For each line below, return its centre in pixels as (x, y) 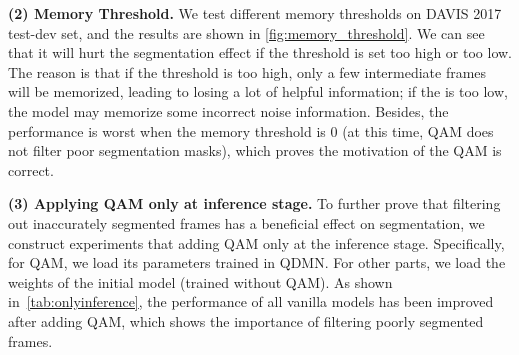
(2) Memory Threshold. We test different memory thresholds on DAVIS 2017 (255, 13)
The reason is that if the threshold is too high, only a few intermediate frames (247, 71)
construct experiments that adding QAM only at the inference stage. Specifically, (256, 242)
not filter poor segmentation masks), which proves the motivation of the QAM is (255, 150)
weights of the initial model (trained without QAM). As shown (200, 281)
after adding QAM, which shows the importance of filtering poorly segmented (246, 320)
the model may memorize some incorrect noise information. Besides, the (228, 110)
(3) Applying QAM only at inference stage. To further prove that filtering (254, 203)
